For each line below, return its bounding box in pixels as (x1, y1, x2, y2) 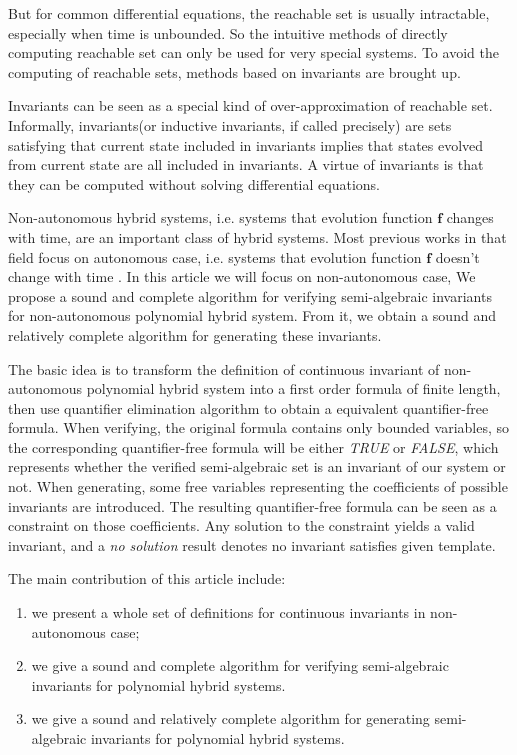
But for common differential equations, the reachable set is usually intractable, (8, 3, 490, 23)
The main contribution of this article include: (8, 568, 286, 589)
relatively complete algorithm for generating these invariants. (8, 324, 382, 345)
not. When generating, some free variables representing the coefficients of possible (8, 476, 508, 497)
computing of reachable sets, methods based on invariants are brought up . (8, 61, 461, 82)
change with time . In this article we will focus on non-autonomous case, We (8, 266, 476, 287)
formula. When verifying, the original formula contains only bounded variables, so (8, 417, 510, 438)
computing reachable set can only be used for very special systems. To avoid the (8, 42, 499, 63)
